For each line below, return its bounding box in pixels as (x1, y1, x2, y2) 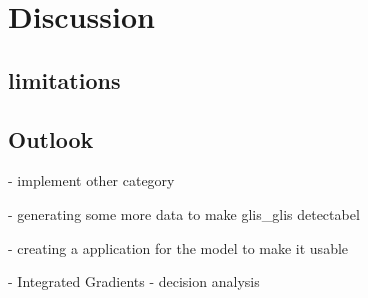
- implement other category (8, 170, 175, 191)
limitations (8, 64, 121, 95)
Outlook (8, 123, 94, 154)
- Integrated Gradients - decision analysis (8, 271, 260, 292)
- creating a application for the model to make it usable (8, 237, 349, 258)
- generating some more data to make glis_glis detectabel (8, 203, 360, 224)
